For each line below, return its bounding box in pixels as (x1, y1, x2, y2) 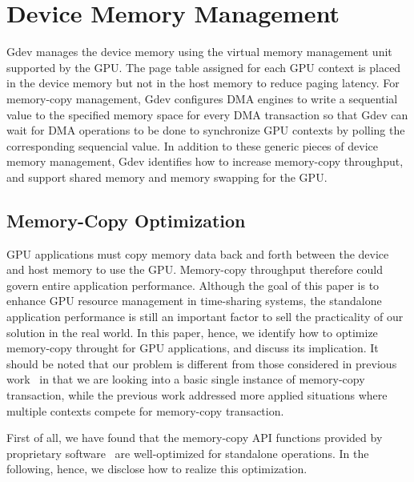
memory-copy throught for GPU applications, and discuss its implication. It (6, 339, 379, 356)
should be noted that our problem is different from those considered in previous (6, 355, 397, 372)
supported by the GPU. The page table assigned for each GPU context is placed (6, 58, 401, 75)
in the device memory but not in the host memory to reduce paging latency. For (6, 74, 400, 91)
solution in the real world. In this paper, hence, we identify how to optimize (6, 323, 378, 340)
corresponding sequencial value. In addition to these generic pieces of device (6, 137, 378, 154)
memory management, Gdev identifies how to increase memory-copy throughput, (6, 153, 404, 170)
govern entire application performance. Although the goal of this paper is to (6, 276, 380, 293)
